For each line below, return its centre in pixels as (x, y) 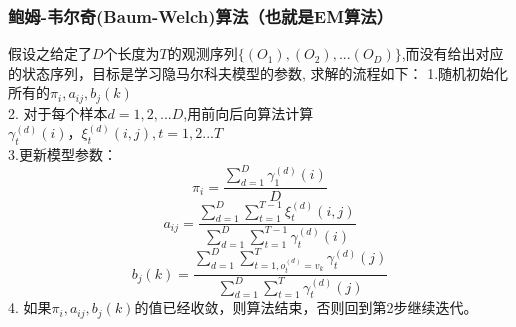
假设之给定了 (50, 53)
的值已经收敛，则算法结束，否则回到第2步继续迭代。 (306, 307)
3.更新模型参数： (62, 154)
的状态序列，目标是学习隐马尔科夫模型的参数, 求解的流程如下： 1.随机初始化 (258, 72)
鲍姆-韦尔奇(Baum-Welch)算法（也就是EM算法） (201, 15)
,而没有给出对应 (452, 53)
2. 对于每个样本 (58, 112)
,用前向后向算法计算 (248, 112)
